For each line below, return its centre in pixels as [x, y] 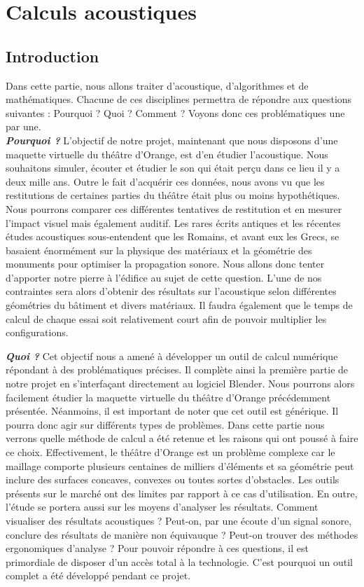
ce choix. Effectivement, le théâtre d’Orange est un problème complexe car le [170, 452]
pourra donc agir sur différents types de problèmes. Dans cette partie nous [165, 424]
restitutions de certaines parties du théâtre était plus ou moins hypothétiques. [173, 195]
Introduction [52, 56]
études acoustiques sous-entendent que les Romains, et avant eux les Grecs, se [173, 236]
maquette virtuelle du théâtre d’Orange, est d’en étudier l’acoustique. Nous [167, 154]
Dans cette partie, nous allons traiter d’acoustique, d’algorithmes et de [157, 85]
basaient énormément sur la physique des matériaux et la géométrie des [159, 250]
